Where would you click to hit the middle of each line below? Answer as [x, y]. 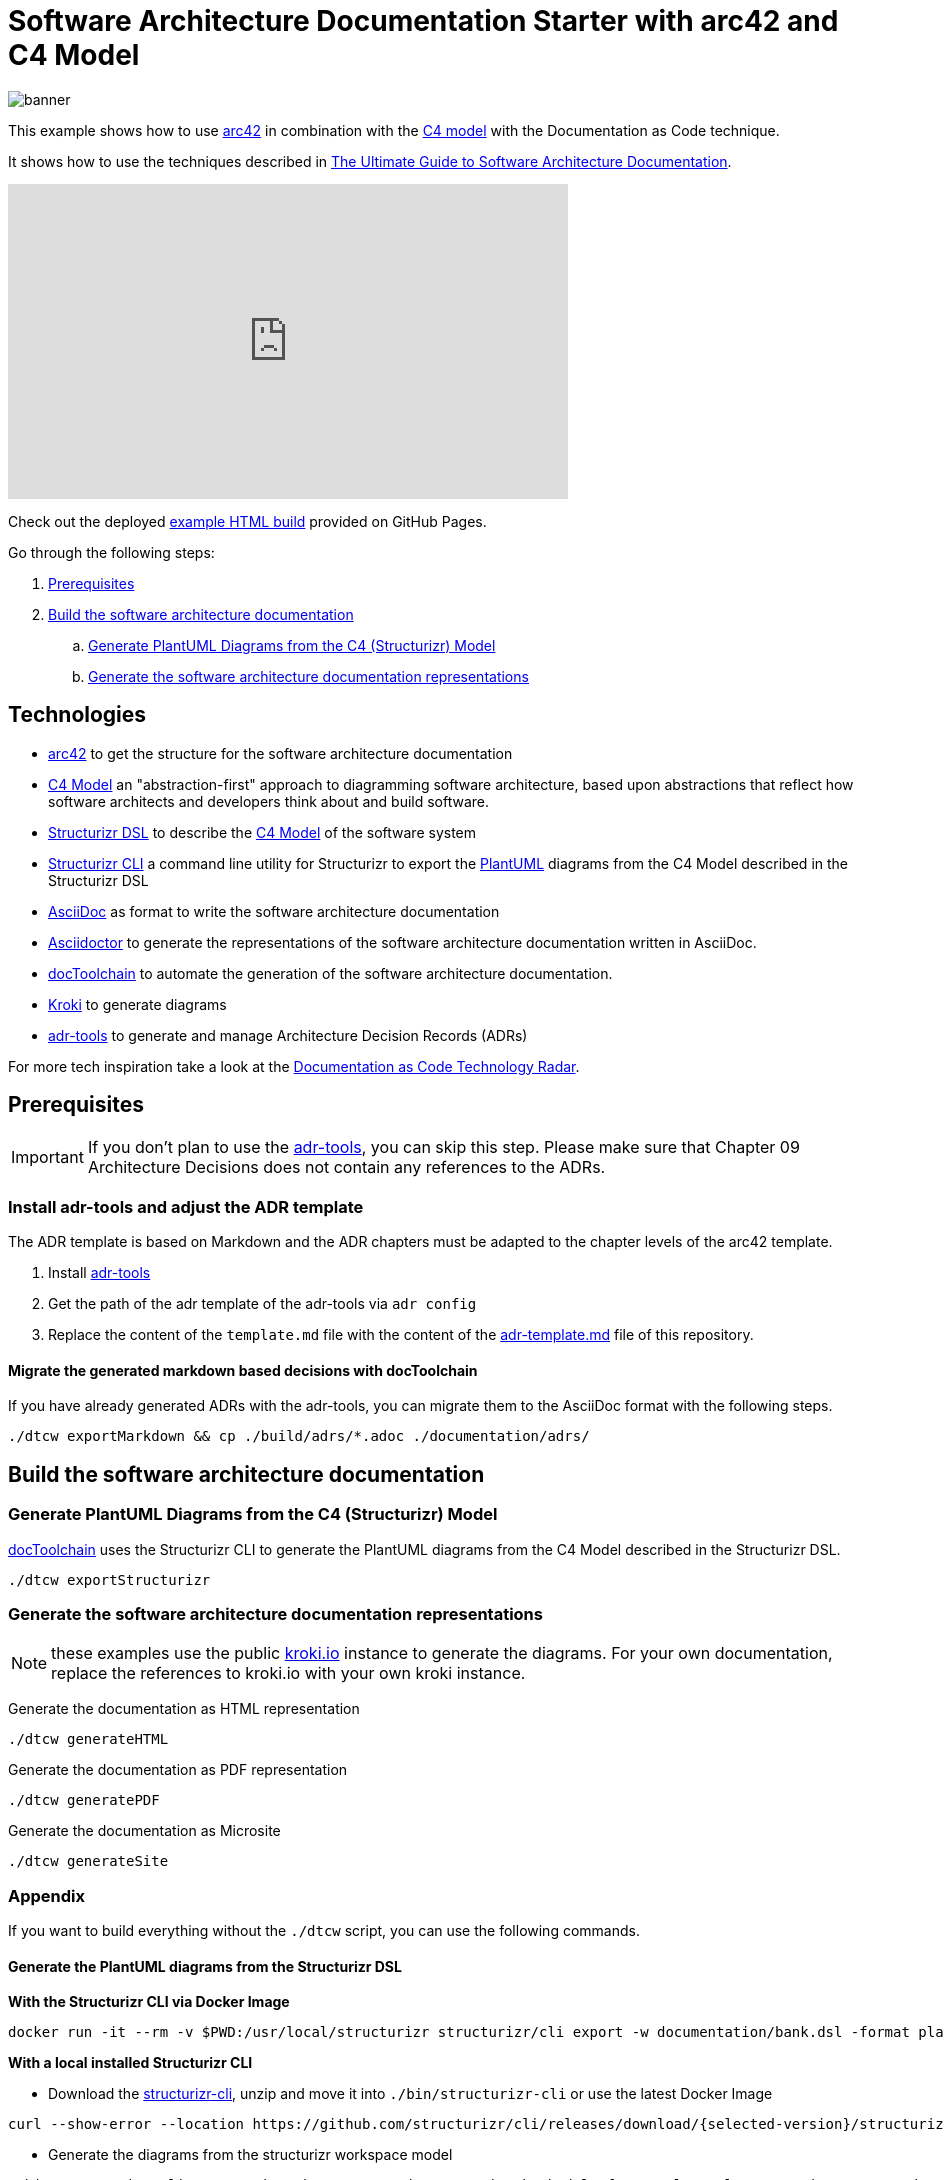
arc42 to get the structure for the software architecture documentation [280, 753]
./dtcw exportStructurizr [109, 1579]
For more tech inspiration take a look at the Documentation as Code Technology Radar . [294, 1066]
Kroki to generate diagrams [137, 1004]
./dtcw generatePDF [84, 1800]
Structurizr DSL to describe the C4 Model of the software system [262, 832]
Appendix [47, 1895]
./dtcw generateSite [88, 1861]
